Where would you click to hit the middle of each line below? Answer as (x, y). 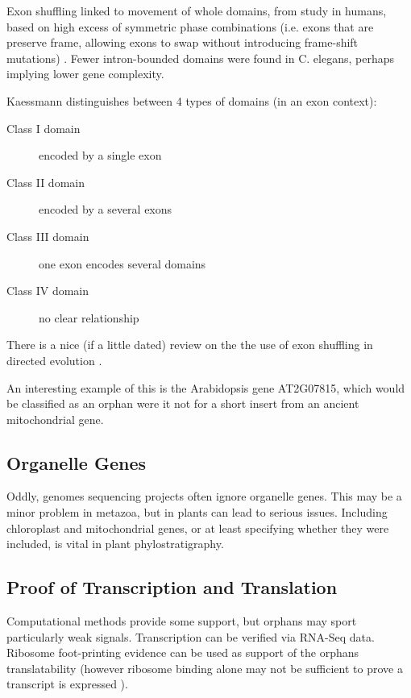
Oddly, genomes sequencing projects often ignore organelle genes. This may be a (204, 496)
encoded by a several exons (106, 209)
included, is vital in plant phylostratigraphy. (115, 544)
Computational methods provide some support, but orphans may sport (182, 621)
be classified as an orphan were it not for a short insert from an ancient (183, 403)
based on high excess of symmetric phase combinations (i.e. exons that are (190, 26)
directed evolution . (54, 360)
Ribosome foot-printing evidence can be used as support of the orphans (183, 652)
